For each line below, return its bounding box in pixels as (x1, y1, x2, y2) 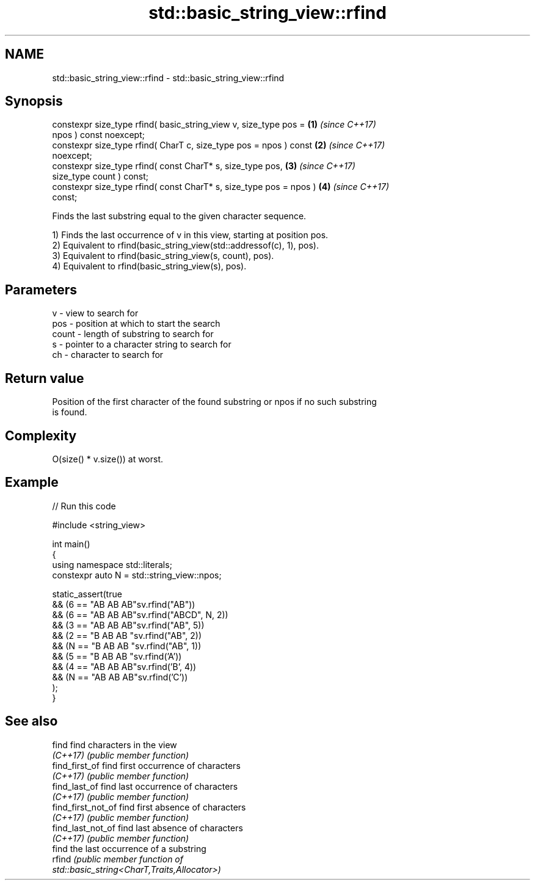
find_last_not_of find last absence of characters (52, 822, 243, 833)
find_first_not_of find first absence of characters (52, 801, 246, 812)
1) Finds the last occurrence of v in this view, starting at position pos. (52, 230, 329, 241)
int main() (52, 538, 90, 549)
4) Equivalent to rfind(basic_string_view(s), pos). (52, 261, 247, 272)
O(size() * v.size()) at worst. (52, 453, 164, 464)
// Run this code (52, 500, 116, 511)
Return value (5, 370, 84, 386)
